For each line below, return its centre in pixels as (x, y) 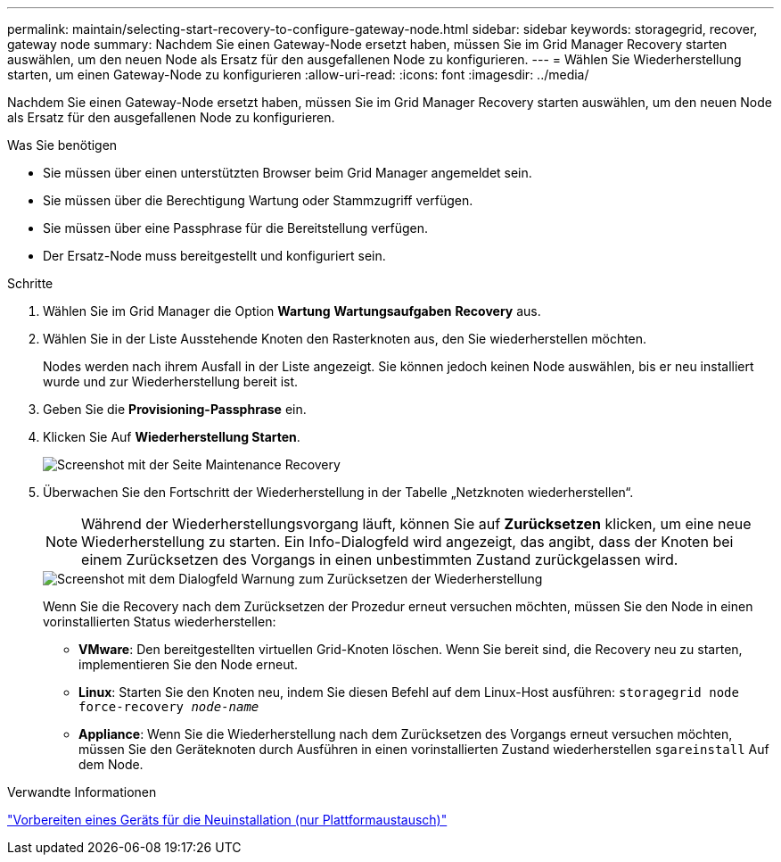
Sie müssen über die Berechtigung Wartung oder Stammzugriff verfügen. (258, 200)
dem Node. (111, 764)
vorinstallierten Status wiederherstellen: (160, 622)
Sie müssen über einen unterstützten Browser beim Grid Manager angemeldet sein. (288, 173)
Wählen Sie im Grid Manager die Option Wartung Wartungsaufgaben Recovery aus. (292, 311)
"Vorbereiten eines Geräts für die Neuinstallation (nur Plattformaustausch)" (227, 820)
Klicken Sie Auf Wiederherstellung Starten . (172, 437)
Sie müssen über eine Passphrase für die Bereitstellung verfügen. (236, 228)
